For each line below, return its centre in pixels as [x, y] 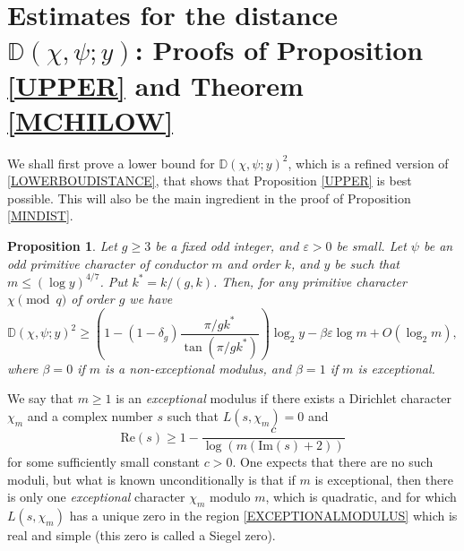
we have [151, 299]
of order [93, 299]
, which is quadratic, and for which [361, 497]
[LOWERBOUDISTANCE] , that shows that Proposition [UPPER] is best [210, 181]
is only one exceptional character [96, 497]
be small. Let [371, 246]
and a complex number [90, 416]
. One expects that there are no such [333, 462]
